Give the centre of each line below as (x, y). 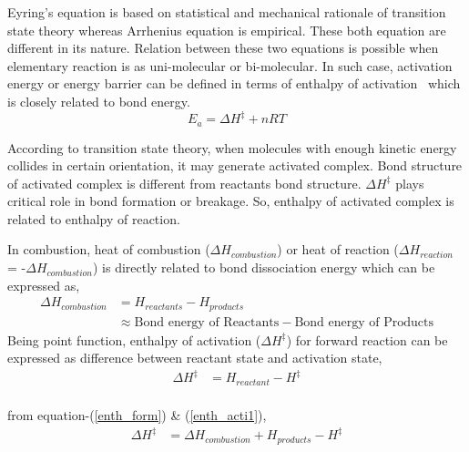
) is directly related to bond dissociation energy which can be (264, 267)
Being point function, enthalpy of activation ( (134, 339)
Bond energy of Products (364, 322)
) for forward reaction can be (367, 339)
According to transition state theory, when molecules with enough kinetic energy (232, 147)
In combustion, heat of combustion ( (109, 249)
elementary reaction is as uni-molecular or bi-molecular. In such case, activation (230, 65)
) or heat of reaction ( (338, 249)
